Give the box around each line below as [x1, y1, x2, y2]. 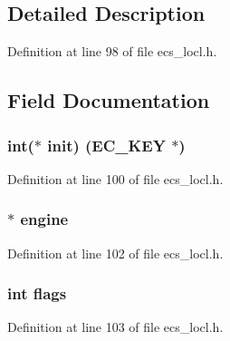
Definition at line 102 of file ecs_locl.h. [7, 243, 224, 262]
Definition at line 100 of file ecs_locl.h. [7, 169, 224, 188]
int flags [7, 282, 67, 305]
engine [20, 208, 69, 230]
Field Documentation [7, 86, 210, 114]
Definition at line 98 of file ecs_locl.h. [7, 42, 217, 61]
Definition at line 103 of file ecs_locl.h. [7, 317, 224, 336]
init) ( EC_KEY [47, 133, 166, 156]
